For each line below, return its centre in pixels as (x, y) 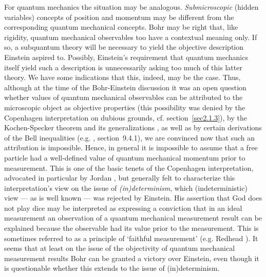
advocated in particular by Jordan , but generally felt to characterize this (120, 178)
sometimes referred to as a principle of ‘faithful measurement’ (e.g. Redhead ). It (131, 238)
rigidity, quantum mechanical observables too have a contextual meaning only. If (131, 37)
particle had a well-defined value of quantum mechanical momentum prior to (125, 157)
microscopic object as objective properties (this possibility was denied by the (125, 107)
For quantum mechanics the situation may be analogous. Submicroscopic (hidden (131, 7)
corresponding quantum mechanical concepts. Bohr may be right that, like (121, 27)
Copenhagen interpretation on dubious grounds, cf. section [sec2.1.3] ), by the (126, 117)
